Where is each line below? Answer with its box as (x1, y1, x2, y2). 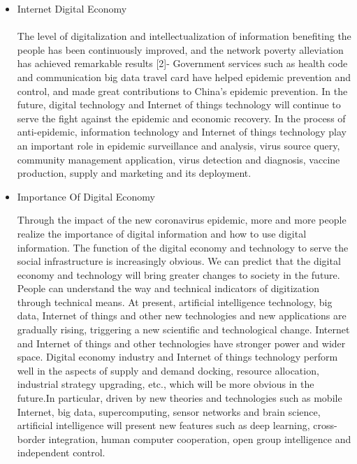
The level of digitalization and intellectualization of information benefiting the (17, 29, 351, 43)
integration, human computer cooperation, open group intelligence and (48, 431, 351, 446)
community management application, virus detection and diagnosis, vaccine (17, 152, 340, 166)
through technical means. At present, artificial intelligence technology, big (17, 294, 333, 309)
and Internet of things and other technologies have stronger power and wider (17, 335, 346, 350)
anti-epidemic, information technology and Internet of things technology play (17, 124, 347, 139)
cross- (313, 418, 337, 433)
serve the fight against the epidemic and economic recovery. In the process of (17, 110, 346, 125)
